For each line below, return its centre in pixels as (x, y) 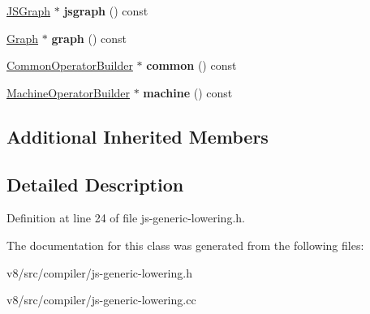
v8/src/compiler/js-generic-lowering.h (99, 272)
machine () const (188, 92)
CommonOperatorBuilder (70, 65)
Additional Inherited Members (138, 136)
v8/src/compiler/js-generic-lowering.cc (101, 300)
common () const (191, 65)
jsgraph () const (106, 11)
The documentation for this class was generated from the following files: (185, 245)
